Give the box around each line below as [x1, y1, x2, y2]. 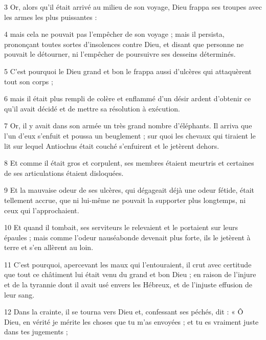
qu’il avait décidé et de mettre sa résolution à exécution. [4, 103, 180, 114]
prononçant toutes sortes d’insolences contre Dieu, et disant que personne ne [4, 38, 244, 49]
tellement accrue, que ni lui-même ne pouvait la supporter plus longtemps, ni [4, 194, 246, 205]
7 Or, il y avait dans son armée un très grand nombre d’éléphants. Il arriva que [4, 120, 252, 131]
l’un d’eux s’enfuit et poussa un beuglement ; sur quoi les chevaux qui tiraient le [4, 130, 256, 141]
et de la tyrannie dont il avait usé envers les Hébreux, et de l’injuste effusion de [4, 279, 253, 290]
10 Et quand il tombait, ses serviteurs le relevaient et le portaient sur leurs [4, 222, 238, 233]
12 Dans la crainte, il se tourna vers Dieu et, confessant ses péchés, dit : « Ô [4, 306, 243, 317]
